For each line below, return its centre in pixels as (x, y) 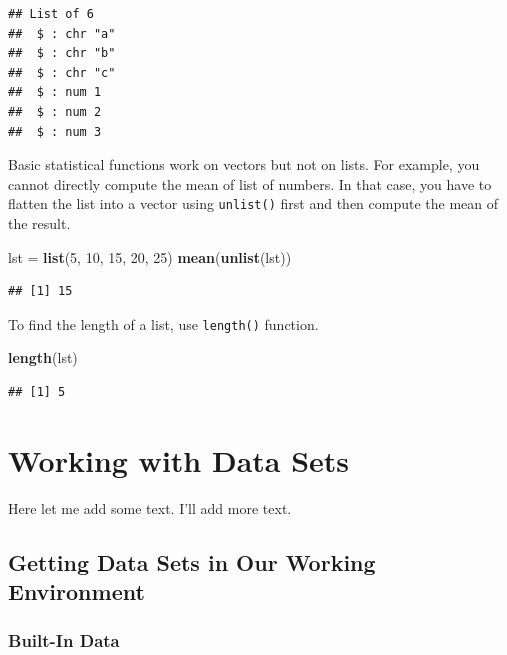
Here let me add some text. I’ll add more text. (150, 507)
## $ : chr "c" (62, 72)
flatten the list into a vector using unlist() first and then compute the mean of (253, 203)
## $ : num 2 (55, 111)
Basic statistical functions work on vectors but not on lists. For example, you (244, 164)
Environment (76, 591)
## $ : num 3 (55, 131)
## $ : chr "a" (62, 33)
